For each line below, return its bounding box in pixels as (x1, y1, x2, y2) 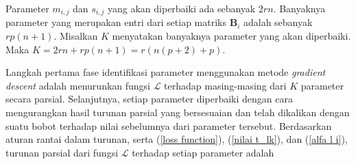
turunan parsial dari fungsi (5, 145, 119, 159)
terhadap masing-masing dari (164, 78, 287, 92)
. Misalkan (54, 29, 98, 43)
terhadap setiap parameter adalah (132, 145, 274, 159)
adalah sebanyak (243, 15, 313, 29)
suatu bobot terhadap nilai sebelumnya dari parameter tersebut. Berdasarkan (5, 118, 332, 133)
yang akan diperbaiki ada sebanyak (107, 1, 256, 15)
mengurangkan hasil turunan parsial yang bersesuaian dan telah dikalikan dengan (5, 105, 350, 120)
